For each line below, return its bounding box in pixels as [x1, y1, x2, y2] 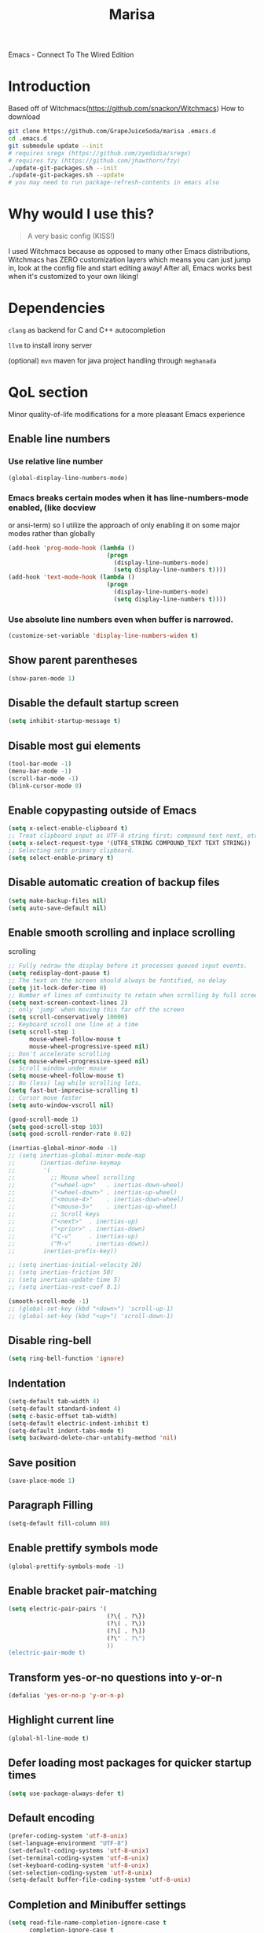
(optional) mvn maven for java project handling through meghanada [8, 356, 217, 365]
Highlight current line [8, 1713, 115, 1727]
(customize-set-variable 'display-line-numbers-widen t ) [8, 632, 199, 640]
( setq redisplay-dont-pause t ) [8, 970, 111, 978]
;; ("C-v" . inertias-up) [8, 1232, 139, 1240]
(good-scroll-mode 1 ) [8, 1115, 79, 1123]
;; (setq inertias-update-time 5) [8, 1276, 122, 1284]
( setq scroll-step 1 [8, 1028, 76, 1036]
